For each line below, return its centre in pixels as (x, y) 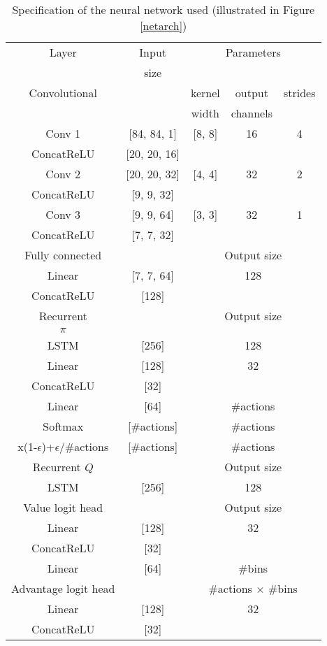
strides (299, 93)
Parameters (253, 52)
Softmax (63, 426)
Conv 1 (63, 133)
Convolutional (63, 93)
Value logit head (63, 507)
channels (252, 113)
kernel (205, 93)
